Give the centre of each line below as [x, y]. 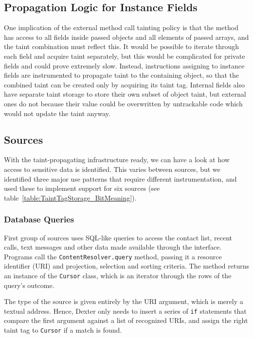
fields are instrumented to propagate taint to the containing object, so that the [121, 75]
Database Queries [39, 219]
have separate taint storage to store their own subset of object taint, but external [125, 94]
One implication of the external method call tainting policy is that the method [121, 27]
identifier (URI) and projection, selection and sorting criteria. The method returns [126, 266]
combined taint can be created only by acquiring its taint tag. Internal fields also [125, 84]
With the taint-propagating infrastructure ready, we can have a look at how [117, 160]
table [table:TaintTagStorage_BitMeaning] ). [70, 197]
